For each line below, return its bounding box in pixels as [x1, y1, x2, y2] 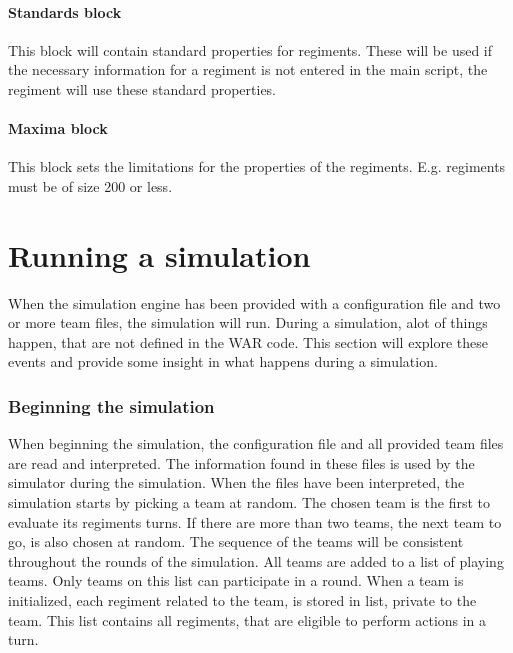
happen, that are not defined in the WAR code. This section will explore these [8, 331, 489, 352]
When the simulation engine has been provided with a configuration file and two [8, 292, 501, 313]
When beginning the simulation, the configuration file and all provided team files [8, 433, 504, 454]
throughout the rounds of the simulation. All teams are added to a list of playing [8, 550, 504, 571]
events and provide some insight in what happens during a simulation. [8, 351, 438, 372]
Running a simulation [8, 234, 311, 275]
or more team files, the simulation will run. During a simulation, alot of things [8, 312, 488, 333]
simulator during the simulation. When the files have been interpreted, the [8, 472, 465, 493]
